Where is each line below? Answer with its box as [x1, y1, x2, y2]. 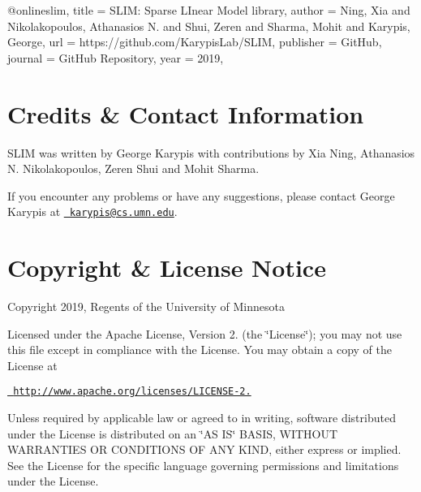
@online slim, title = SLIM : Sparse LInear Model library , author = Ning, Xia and [7, 2, 410, 18]
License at [7, 356, 58, 373]
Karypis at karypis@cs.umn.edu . [7, 203, 178, 220]
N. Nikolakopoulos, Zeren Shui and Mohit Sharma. [7, 160, 260, 177]
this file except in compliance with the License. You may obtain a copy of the [7, 341, 392, 358]
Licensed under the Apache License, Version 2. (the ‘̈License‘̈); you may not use [7, 325, 402, 342]
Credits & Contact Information [7, 97, 364, 130]
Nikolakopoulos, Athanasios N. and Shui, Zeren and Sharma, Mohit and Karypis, [7, 17, 410, 34]
